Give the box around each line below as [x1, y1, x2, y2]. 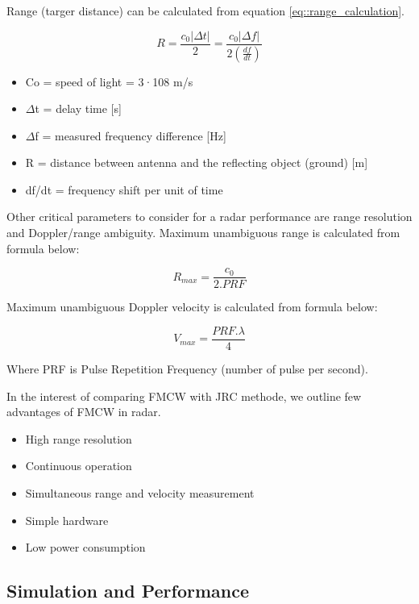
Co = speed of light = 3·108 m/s [25, 73, 193, 90]
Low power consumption [25, 539, 146, 556]
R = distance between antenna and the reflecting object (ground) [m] [25, 154, 368, 171]
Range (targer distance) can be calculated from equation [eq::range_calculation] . [6, 2, 404, 19]
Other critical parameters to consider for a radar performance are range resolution [6, 208, 413, 225]
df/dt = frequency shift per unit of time [25, 181, 223, 198]
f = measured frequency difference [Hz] [35, 127, 226, 144]
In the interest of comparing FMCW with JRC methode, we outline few [6, 387, 362, 404]
